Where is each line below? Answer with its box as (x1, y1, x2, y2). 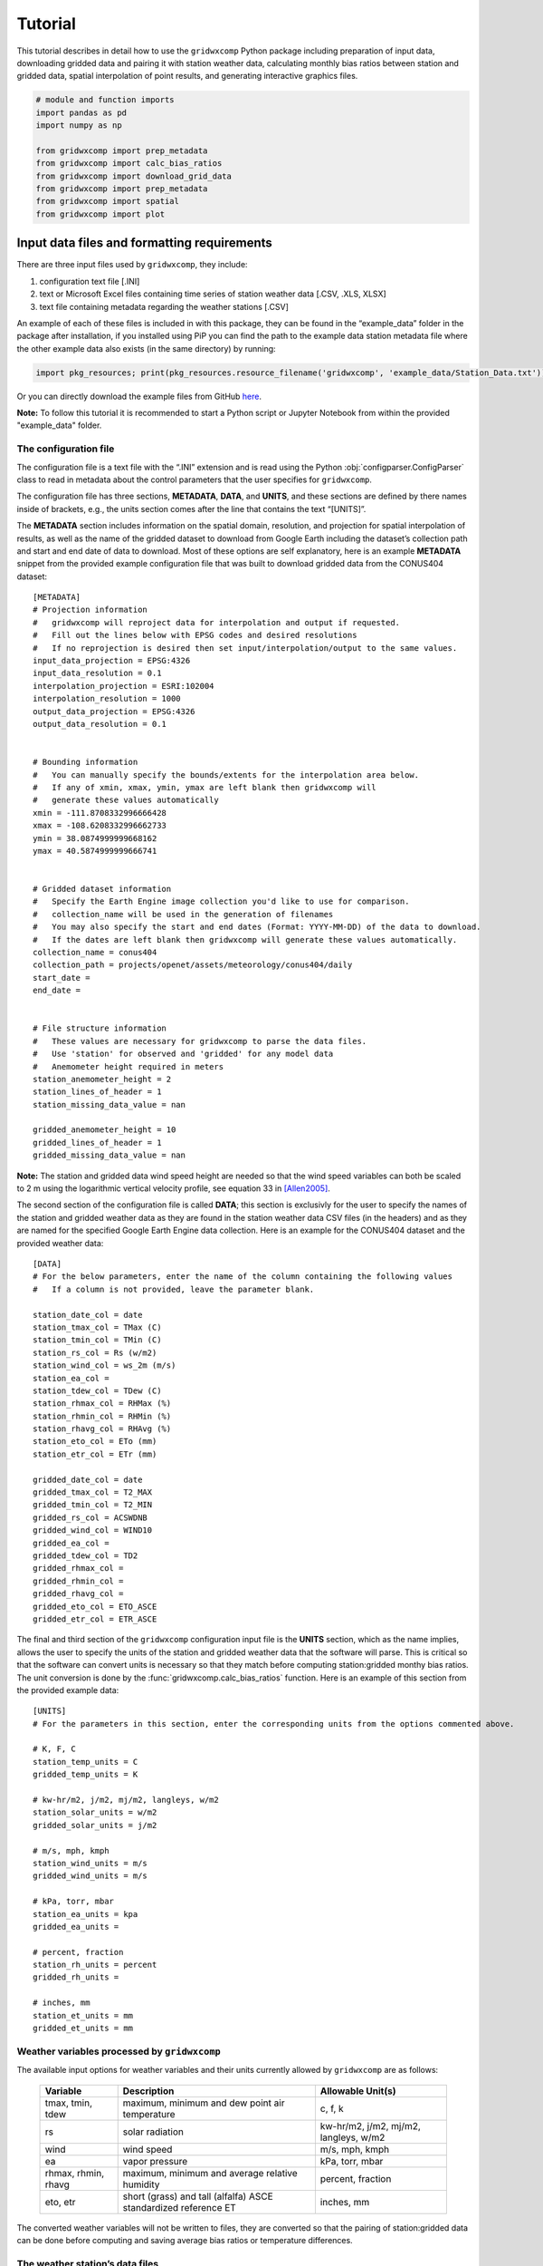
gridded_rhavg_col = (33, 1589, 124, 1599)
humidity (122, 2178, 160, 2191)
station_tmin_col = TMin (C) (33, 1335, 162, 1345)
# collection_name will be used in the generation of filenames (33, 909, 334, 919)
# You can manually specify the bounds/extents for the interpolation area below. (33, 770, 420, 780)
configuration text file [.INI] (39, 276, 140, 286)
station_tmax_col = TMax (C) (33, 1322, 162, 1332)
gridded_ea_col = (33, 1537, 110, 1548)
